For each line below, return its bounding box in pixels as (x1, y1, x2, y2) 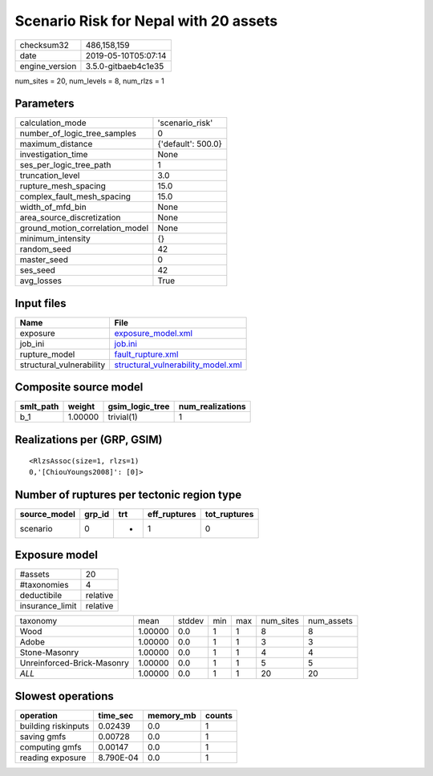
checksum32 (19, 39, 70, 51)
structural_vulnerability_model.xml (114, 359, 242, 370)
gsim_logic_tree (107, 401, 170, 412)
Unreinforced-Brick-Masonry (19, 657, 130, 669)
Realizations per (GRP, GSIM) (14, 433, 163, 447)
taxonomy (19, 616, 58, 627)
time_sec (98, 709, 134, 721)
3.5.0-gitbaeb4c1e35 (85, 60, 164, 71)
